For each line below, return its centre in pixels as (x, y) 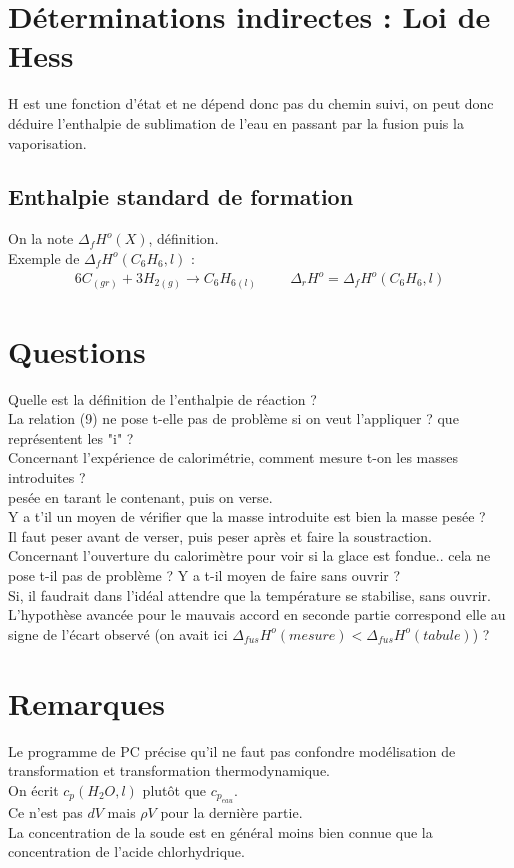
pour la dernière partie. (231, 812)
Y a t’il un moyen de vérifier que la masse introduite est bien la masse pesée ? (247, 516)
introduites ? (47, 477)
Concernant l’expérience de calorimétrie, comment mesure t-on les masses (233, 457)
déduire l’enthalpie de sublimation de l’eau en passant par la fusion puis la (236, 122)
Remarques (87, 702)
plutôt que (174, 789)
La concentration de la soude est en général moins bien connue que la (220, 831)
